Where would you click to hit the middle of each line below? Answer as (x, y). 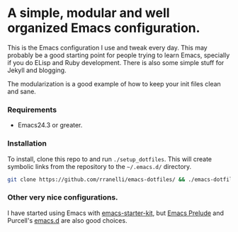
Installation (27, 144)
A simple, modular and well (89, 13)
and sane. (22, 91)
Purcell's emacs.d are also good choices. (67, 220)
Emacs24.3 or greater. (50, 125)
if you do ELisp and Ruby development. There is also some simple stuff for (116, 62)
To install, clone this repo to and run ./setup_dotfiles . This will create (110, 159)
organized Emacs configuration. (104, 28)
